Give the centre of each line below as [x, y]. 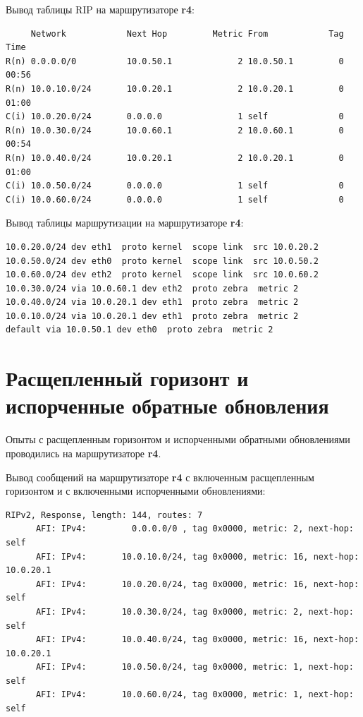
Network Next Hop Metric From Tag [187, 34]
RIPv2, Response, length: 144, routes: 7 [104, 515]
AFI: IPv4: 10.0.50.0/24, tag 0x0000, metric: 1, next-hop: [195, 667]
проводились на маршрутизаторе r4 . [84, 453]
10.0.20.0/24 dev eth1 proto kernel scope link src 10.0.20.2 [162, 247]
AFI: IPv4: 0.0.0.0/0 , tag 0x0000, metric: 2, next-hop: [195, 529]
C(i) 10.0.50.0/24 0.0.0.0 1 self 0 [175, 186]
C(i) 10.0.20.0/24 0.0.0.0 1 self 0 [175, 117]
